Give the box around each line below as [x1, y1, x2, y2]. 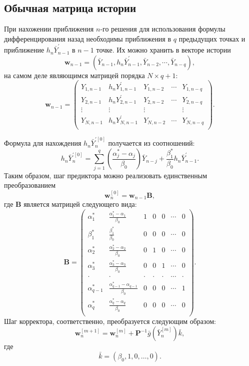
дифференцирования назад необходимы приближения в [4, 33, 171, 44]
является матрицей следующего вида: [23, 199, 137, 209]
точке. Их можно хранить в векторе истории [96, 45, 231, 55]
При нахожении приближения [4, 24, 94, 34]
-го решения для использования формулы [100, 24, 225, 34]
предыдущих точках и [178, 33, 245, 44]
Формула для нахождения [4, 138, 81, 148]
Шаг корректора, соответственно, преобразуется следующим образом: [4, 315, 216, 326]
